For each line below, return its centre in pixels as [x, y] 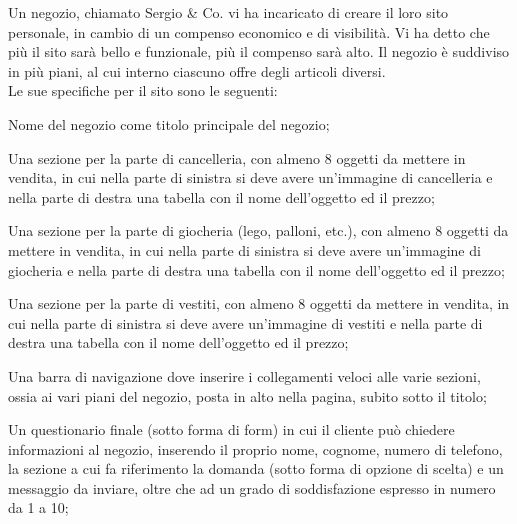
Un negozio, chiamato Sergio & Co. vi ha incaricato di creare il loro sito [228, 12]
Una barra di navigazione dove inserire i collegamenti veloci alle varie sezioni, [244, 375]
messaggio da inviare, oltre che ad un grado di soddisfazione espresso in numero [252, 487]
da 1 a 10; [38, 507]
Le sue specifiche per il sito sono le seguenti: [143, 90]
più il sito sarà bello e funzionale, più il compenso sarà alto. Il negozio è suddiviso [259, 51]
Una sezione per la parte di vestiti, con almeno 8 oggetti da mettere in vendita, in [259, 303]
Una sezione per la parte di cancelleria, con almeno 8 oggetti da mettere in [237, 157]
